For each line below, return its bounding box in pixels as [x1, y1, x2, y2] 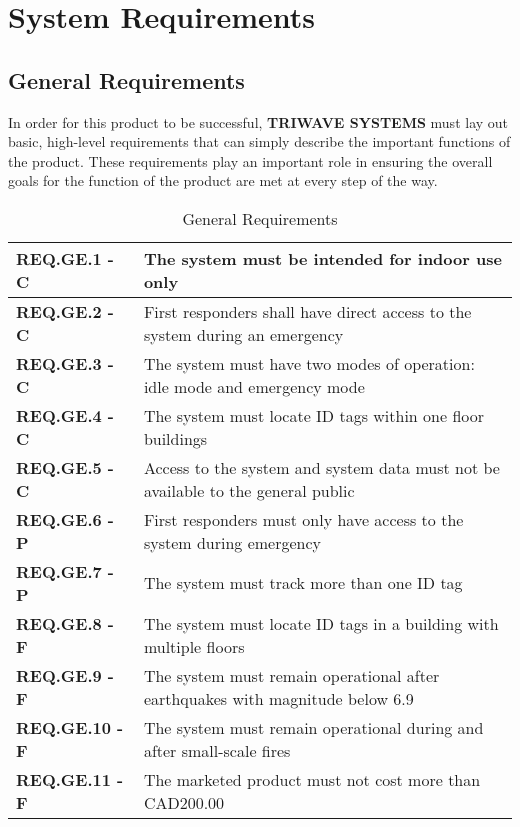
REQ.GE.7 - [16, 559, 114, 583]
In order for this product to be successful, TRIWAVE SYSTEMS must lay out [8, 111, 509, 132]
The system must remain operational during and [143, 715, 484, 739]
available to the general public [143, 478, 355, 502]
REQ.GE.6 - [16, 507, 114, 531]
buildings [143, 426, 208, 450]
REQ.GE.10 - [16, 715, 124, 739]
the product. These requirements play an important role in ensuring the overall [8, 150, 493, 171]
